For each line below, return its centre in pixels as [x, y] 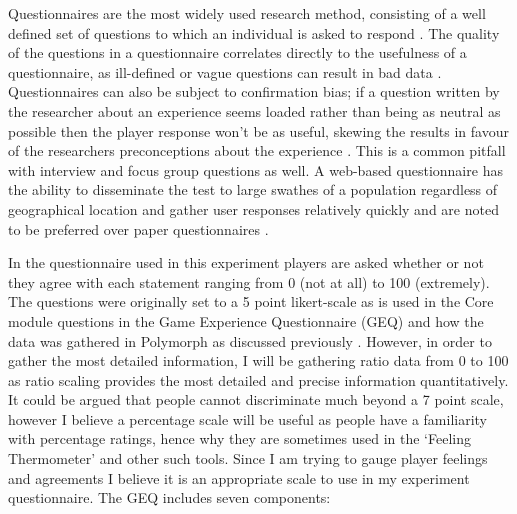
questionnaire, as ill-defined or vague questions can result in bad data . [225, 71]
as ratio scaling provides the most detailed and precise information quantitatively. [258, 379]
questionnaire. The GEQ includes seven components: [169, 497]
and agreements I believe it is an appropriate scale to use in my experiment [239, 477]
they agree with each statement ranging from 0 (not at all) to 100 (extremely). [249, 281]
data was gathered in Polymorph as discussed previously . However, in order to [250, 340]
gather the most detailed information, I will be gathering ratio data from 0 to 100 [258, 360]
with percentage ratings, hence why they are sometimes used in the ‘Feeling [239, 438]
